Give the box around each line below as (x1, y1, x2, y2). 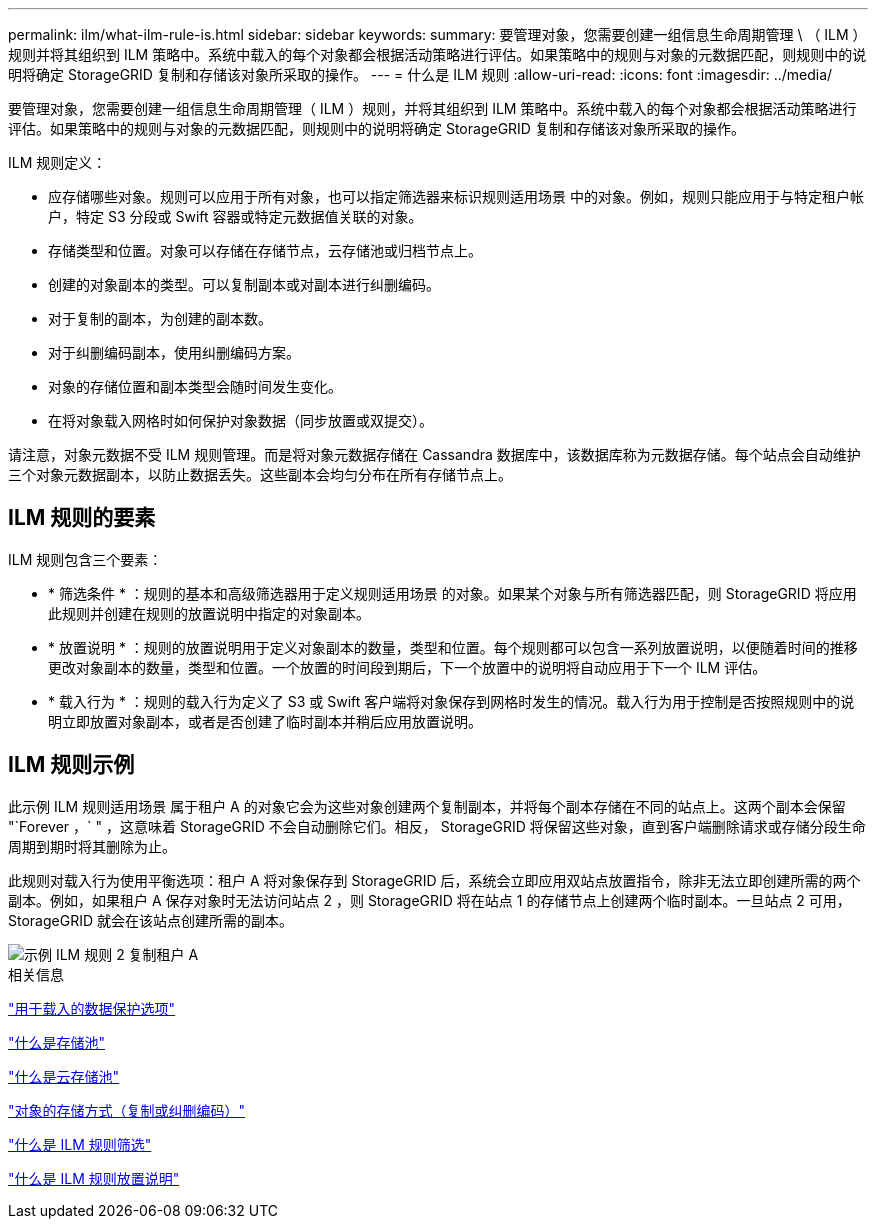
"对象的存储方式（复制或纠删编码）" (8, 1101, 246, 1119)
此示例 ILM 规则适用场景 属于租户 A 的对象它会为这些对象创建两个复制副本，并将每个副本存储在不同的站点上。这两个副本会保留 (8, 797, 846, 815)
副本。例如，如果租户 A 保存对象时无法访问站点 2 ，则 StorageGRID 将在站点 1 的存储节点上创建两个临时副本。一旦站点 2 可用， (8, 891, 851, 909)
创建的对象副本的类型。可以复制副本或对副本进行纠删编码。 (48, 276, 440, 293)
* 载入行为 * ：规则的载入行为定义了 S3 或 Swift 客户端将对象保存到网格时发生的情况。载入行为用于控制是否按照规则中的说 (48, 692, 855, 710)
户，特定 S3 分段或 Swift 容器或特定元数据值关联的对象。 (48, 208, 423, 225)
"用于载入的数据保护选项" (8, 999, 176, 1017)
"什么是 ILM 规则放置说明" (8, 1169, 180, 1187)
